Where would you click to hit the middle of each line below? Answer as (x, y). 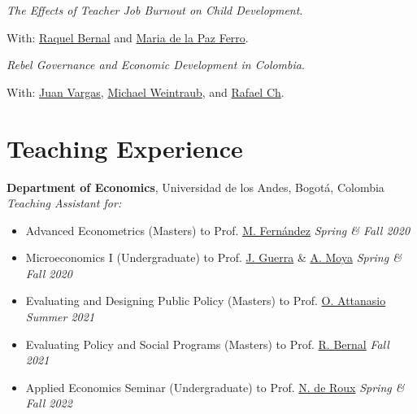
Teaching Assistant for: (64, 203)
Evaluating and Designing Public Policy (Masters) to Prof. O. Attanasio (206, 301)
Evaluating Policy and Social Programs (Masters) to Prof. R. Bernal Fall (207, 344)
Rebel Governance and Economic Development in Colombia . (156, 65)
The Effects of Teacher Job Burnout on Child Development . (155, 10)
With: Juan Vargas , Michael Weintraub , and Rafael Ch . (146, 92)
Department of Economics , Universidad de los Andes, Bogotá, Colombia (195, 187)
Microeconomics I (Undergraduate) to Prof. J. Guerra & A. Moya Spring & (213, 257)
